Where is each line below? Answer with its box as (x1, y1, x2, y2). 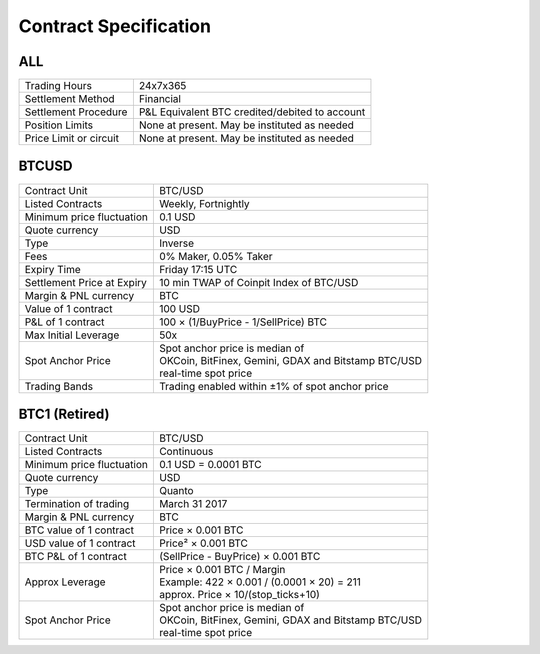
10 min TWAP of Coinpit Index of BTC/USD (158, 275, 359, 289)
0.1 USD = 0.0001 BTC (158, 458, 262, 472)
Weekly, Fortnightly (158, 196, 250, 210)
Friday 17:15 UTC (158, 262, 238, 276)
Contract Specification (18, 15, 212, 37)
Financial (138, 92, 182, 106)
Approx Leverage (24, 575, 106, 589)
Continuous (158, 445, 214, 459)
